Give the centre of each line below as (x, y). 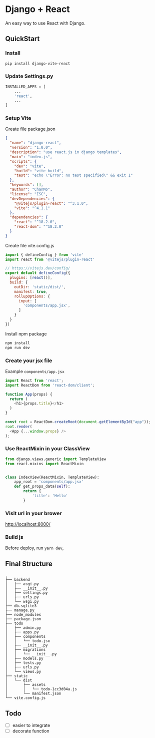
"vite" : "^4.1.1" (32, 208)
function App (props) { (29, 394)
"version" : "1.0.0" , (31, 148)
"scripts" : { (23, 161)
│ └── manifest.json (33, 694)
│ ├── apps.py (22, 632)
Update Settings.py (29, 76)
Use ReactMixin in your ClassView (47, 449)
